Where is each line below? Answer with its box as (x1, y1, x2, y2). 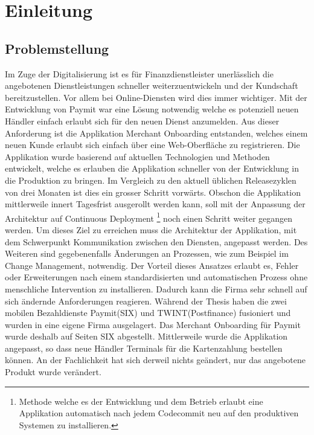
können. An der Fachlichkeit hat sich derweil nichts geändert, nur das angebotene (5, 353, 306, 366)
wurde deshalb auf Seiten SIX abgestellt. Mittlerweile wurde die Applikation (5, 330, 288, 343)
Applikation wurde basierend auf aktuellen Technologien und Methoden (5, 150, 270, 163)
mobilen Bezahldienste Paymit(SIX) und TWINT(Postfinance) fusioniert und (5, 306, 291, 319)
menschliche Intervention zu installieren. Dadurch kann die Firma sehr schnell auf (5, 282, 307, 295)
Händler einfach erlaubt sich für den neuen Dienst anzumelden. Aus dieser (5, 114, 280, 127)
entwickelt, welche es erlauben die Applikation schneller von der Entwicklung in (5, 162, 299, 175)
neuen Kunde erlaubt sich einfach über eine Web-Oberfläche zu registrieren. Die (5, 138, 300, 151)
